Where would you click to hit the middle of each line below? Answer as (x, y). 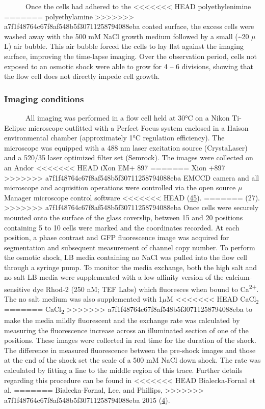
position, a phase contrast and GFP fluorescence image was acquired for (117, 237)
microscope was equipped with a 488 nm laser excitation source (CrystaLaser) (126, 147)
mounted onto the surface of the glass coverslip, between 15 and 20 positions (124, 217)
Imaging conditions (44, 98)
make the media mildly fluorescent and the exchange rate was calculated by (122, 320)
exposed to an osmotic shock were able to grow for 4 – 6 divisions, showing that (129, 66)
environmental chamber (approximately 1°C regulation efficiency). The (114, 138)
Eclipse (15, 127)
